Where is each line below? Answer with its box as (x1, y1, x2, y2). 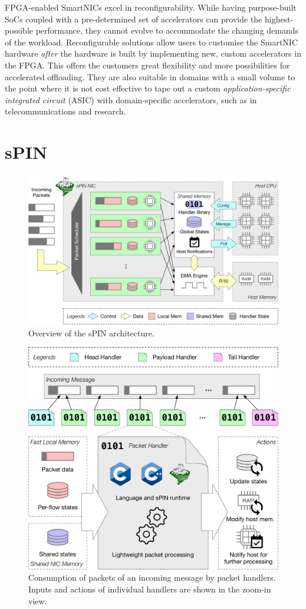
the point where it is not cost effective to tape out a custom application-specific (5, 82, 291, 94)
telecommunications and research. (5, 105, 126, 117)
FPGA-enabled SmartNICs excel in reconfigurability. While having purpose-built (5, 1, 297, 13)
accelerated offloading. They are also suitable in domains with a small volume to (5, 70, 295, 83)
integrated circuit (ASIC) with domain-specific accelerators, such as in (5, 93, 257, 106)
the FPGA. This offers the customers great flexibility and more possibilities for (5, 58, 290, 71)
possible (5, 24, 33, 37)
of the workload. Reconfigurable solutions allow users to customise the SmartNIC (5, 35, 298, 48)
